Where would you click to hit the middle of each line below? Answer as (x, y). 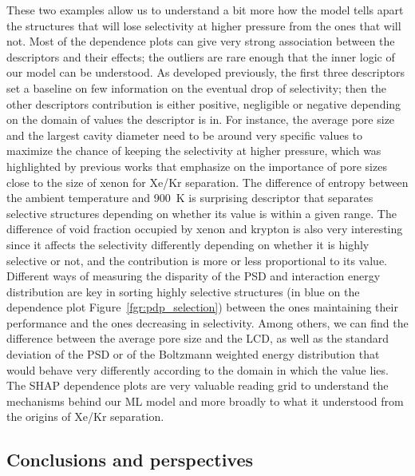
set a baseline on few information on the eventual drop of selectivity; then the (196, 87)
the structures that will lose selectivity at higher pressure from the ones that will (204, 25)
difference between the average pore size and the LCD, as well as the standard (198, 338)
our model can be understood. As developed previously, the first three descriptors (206, 72)
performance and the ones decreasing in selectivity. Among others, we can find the (207, 322)
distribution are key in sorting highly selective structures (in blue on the (183, 291)
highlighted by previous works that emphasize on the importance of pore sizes (197, 166)
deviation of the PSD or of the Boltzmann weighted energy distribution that (193, 354)
